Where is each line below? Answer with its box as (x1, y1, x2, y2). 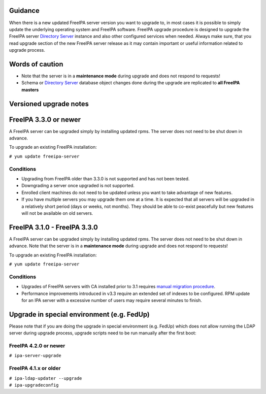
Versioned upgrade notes (9, 99, 89, 108)
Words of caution (9, 60, 64, 68)
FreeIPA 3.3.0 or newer (9, 115, 81, 124)
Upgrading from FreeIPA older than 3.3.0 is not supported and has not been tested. (21, 176, 190, 182)
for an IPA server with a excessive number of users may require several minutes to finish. (21, 297, 202, 303)
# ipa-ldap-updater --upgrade (9, 375, 82, 381)
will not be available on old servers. (21, 210, 93, 216)
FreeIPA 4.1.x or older (9, 365, 61, 372)
